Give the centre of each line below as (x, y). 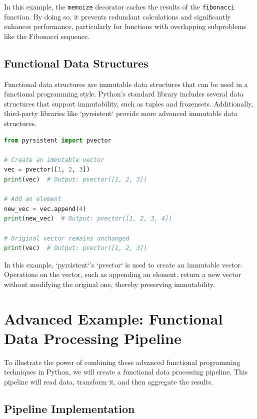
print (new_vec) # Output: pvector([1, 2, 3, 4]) (88, 219)
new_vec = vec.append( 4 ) (45, 209)
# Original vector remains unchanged (67, 238)
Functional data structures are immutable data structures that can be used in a (126, 84)
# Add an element (33, 199)
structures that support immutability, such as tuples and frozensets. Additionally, (129, 103)
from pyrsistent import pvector (58, 140)
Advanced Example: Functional (113, 318)
